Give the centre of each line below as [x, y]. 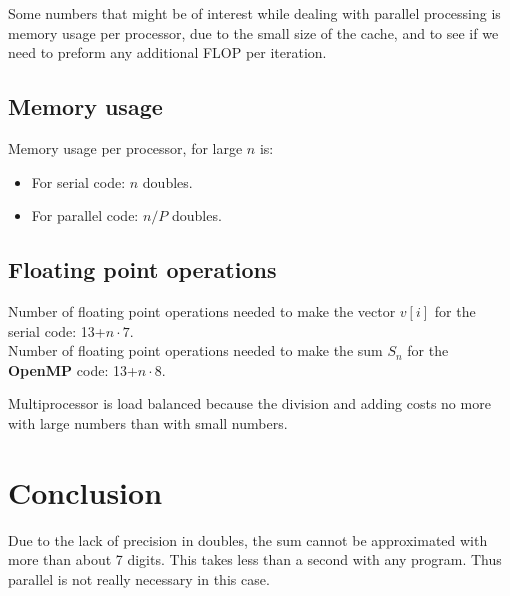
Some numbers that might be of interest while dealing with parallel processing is [254, 13]
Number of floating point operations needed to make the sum [195, 350]
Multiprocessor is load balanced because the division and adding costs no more [249, 403]
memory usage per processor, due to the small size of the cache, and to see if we [253, 32]
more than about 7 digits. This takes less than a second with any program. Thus [255, 559]
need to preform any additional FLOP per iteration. [167, 52]
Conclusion [85, 491]
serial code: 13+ [57, 330]
